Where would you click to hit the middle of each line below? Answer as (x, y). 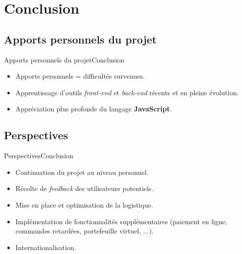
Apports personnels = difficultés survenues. (80, 76)
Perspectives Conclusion (39, 156)
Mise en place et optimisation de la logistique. (84, 204)
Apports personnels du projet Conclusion (64, 59)
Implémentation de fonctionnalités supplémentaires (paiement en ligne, (121, 221)
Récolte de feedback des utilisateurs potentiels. (84, 188)
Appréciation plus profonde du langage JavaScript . (94, 109)
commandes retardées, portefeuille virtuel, (78, 231)
